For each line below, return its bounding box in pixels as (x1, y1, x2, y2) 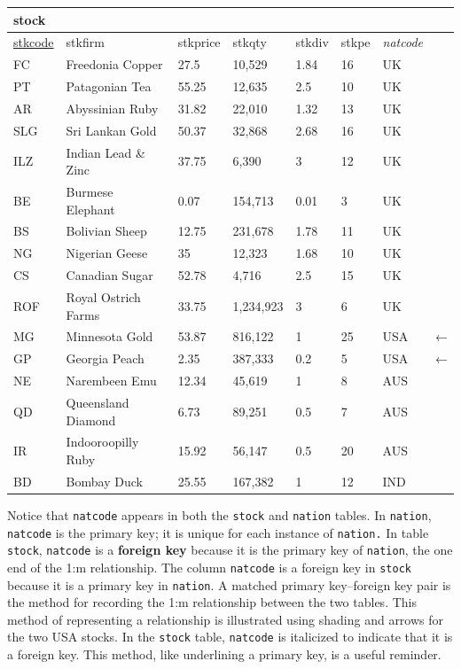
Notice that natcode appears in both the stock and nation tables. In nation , (7, 505, 432, 524)
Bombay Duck (66, 471, 143, 490)
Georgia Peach (66, 349, 145, 368)
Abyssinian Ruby (66, 98, 159, 117)
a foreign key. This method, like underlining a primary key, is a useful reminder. (7, 645, 441, 664)
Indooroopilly (66, 432, 139, 451)
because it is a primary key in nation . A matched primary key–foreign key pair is (7, 575, 451, 594)
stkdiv (295, 33, 329, 51)
